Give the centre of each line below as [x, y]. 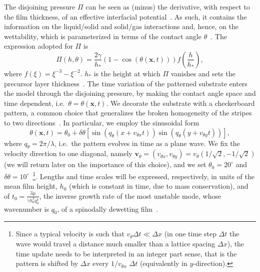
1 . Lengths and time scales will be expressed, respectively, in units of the [144, 175]
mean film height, [31, 186]
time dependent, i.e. [34, 103]
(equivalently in [163, 263]
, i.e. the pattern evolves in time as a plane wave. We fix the [147, 143]
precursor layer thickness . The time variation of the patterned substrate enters [126, 83]
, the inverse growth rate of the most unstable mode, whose [130, 195]
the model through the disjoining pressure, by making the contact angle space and [130, 93]
